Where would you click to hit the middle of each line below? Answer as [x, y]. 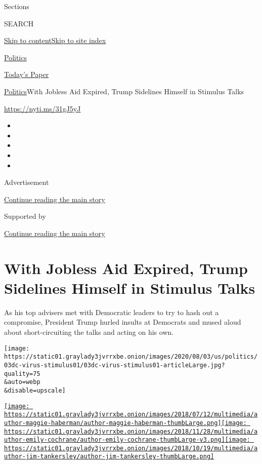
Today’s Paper [27, 74]
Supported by [25, 216]
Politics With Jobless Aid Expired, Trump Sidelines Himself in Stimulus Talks [124, 91]
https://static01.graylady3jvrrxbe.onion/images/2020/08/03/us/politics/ [131, 357]
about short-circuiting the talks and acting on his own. [89, 332]
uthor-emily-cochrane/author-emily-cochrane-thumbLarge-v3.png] [115, 440]
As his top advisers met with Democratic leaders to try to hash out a [112, 312]
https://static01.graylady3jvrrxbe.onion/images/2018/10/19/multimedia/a [131, 448]
